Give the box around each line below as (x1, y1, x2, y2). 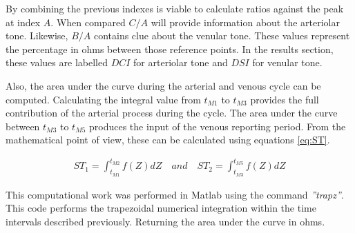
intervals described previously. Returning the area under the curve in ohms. (6, 214, 325, 228)
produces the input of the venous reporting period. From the (89, 119, 346, 133)
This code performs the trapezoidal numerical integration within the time (6, 201, 316, 215)
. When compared (50, 14, 126, 29)
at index (6, 14, 41, 29)
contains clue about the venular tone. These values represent (93, 28, 350, 43)
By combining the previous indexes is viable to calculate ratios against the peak (6, 1, 344, 15)
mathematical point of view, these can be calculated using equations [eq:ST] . (6, 132, 330, 147)
